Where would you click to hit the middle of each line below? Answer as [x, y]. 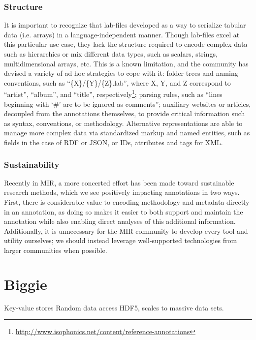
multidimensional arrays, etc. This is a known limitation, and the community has [126, 63]
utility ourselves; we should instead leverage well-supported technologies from [121, 240]
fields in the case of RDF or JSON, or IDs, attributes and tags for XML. [113, 142]
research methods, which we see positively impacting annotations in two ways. [122, 192]
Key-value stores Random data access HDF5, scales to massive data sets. [114, 307]
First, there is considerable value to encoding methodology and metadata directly [127, 202]
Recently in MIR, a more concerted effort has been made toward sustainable [119, 182]
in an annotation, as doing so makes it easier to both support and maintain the [124, 211]
